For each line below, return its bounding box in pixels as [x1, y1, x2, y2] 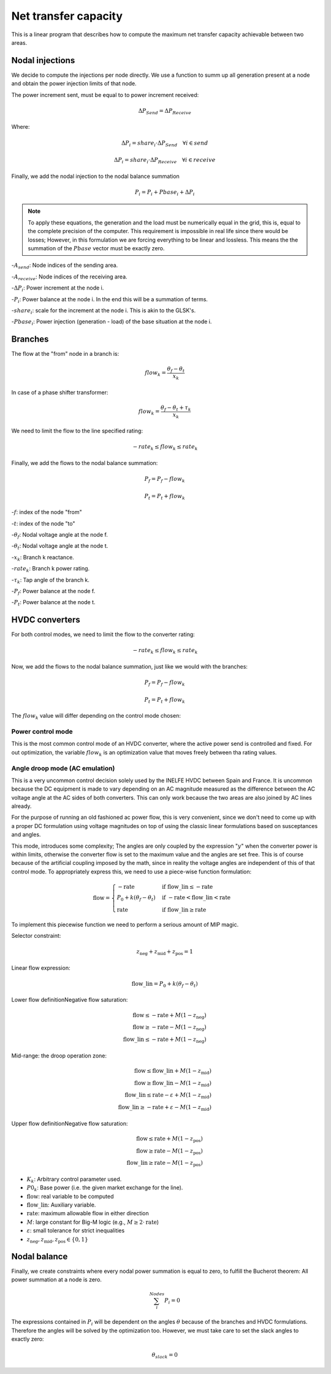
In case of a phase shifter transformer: [11, 388, 108, 396]
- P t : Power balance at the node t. [11, 599, 96, 607]
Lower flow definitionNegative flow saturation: [11, 996, 128, 1004]
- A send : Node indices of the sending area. [11, 261, 118, 271]
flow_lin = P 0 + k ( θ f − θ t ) [131, 980, 199, 989]
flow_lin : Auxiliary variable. [26, 1201, 96, 1208]
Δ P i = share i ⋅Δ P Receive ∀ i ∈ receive [113, 156, 216, 165]
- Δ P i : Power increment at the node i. [11, 284, 104, 293]
